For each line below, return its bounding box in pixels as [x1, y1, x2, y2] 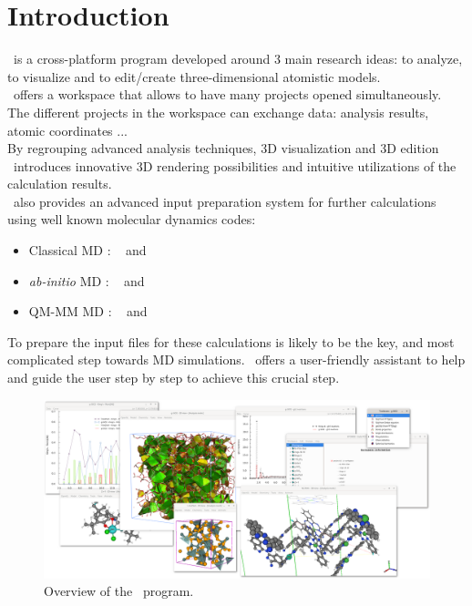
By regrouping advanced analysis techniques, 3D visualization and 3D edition [7, 139, 439, 158]
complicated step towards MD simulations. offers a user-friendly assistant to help [7, 350, 466, 369]
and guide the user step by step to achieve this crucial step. [7, 368, 340, 387]
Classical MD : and [28, 241, 147, 260]
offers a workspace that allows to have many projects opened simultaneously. [13, 85, 442, 104]
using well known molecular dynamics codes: [7, 210, 256, 229]
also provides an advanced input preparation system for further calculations [13, 191, 436, 211]
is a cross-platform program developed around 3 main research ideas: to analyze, [13, 49, 463, 68]
